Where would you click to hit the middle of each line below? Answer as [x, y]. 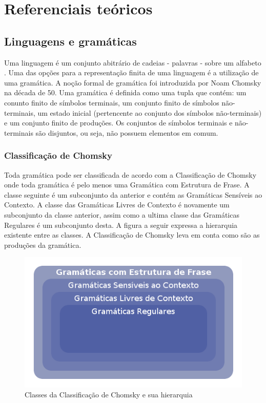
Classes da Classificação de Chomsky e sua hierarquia [109, 395]
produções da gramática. [43, 245]
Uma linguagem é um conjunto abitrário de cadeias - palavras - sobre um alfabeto [133, 62]
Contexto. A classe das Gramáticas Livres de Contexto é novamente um [117, 205]
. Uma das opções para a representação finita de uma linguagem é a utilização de [131, 72]
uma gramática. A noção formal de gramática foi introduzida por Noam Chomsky [133, 82]
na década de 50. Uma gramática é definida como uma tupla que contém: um [125, 92]
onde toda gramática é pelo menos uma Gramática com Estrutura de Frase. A [127, 185]
